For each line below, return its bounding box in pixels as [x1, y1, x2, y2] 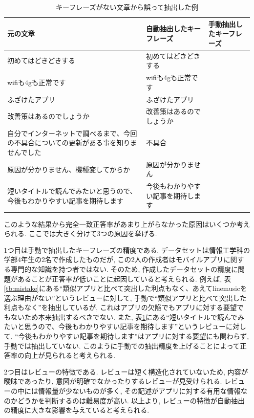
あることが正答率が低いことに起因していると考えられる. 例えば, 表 [17, 273, 231, 284]
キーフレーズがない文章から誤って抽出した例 [56, 2, 198, 12]
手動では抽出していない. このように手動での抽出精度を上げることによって [4, 340, 240, 351]
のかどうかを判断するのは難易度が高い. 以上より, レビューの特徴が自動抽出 [4, 395, 245, 405]
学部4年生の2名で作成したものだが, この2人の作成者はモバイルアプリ [4, 254, 224, 264]
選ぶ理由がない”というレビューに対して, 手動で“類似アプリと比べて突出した [4, 292, 247, 303]
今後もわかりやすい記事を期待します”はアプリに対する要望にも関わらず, [18, 331, 249, 341]
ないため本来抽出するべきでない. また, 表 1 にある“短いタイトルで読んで [10, 311, 238, 322]
